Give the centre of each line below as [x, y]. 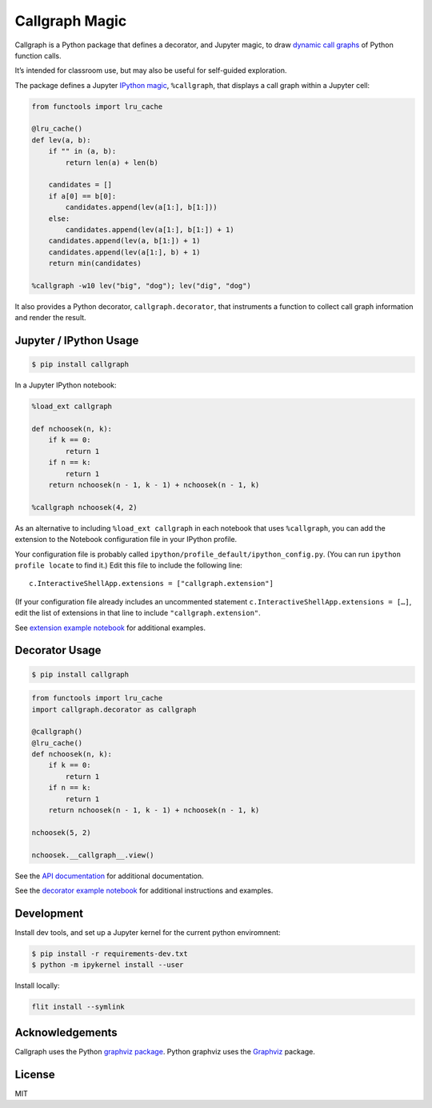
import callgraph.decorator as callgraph [114, 709]
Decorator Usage [58, 650]
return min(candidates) [95, 263]
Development [49, 913]
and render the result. [51, 318]
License [35, 1074]
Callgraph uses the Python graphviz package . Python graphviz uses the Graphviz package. [165, 1051]
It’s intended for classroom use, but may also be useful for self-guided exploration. [151, 70]
